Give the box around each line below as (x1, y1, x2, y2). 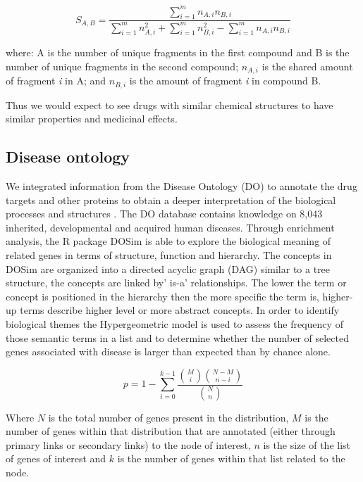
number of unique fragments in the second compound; (6, 58, 239, 73)
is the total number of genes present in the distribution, (48, 410, 289, 424)
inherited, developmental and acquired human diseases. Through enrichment (6, 220, 335, 234)
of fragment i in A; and (6, 73, 106, 88)
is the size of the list (263, 437, 351, 452)
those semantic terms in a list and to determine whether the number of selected (6, 330, 349, 345)
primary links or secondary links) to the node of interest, (6, 437, 251, 452)
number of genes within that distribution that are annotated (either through (6, 424, 336, 438)
